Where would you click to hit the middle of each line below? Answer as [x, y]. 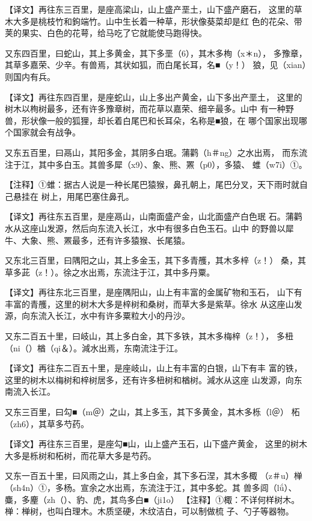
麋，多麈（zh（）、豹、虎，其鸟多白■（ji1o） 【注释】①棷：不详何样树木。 [152, 499]
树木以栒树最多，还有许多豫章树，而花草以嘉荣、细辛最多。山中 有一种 [145, 109]
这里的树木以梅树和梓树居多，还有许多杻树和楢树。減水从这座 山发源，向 [149, 379]
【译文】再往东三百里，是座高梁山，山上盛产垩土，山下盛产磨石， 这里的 [149, 9]
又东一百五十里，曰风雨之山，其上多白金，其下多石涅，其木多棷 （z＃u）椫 [154, 476]
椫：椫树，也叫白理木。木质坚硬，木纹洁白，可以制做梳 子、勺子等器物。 [149, 511]
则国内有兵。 [30, 76]
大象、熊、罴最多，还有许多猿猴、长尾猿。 [106, 240]
